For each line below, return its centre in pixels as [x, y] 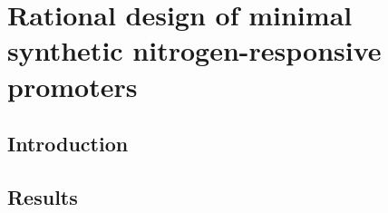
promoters [73, 86]
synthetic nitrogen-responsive [194, 50]
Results [43, 196]
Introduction [68, 144]
